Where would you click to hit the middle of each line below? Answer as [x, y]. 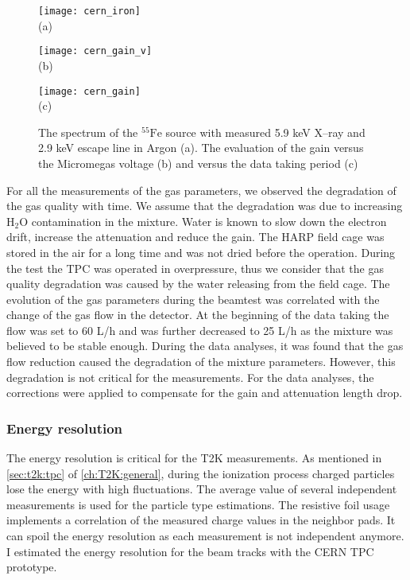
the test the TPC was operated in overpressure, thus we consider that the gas [195, 268]
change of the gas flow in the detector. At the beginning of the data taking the [198, 315]
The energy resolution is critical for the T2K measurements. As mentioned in [194, 458]
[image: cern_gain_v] [95, 51]
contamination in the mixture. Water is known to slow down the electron [209, 221]
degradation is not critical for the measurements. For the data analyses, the [190, 377]
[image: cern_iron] [89, 11]
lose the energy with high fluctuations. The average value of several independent [202, 489]
